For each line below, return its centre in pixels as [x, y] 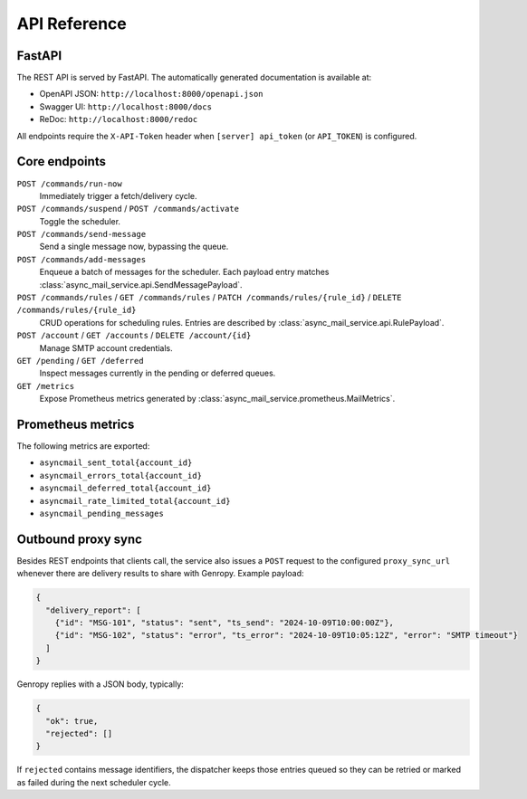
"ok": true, [72, 721]
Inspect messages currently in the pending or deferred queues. [158, 373]
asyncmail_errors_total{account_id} [121, 476]
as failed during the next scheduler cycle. [94, 782]
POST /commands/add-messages [81, 259]
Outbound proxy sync [79, 539]
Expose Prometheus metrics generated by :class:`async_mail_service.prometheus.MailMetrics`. [217, 399]
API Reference [72, 24]
